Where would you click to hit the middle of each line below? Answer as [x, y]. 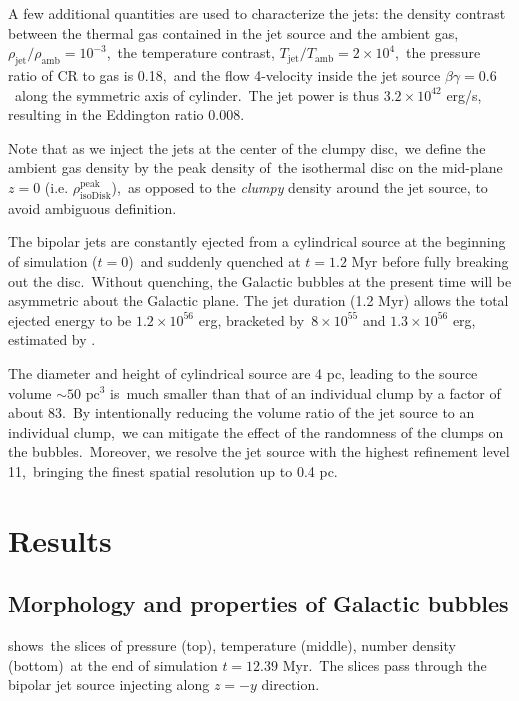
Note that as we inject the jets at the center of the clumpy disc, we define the [247, 147]
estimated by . [52, 339]
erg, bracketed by [251, 319]
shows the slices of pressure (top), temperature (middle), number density [232, 645]
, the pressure [438, 52]
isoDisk [95, 195]
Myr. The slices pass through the [384, 664]
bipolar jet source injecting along [109, 684]
